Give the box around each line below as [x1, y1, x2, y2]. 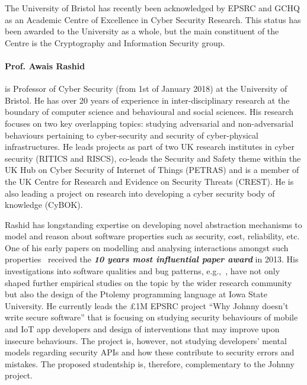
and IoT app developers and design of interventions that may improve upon [5, 323, 280, 335]
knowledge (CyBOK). [5, 198, 83, 211]
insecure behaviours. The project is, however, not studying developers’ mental [5, 334, 287, 346]
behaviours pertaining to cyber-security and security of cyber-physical [5, 129, 258, 141]
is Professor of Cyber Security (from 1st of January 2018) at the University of [5, 82, 287, 95]
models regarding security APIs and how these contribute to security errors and [5, 346, 295, 358]
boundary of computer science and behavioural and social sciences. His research [5, 105, 294, 118]
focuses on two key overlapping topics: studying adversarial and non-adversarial [5, 117, 294, 129]
